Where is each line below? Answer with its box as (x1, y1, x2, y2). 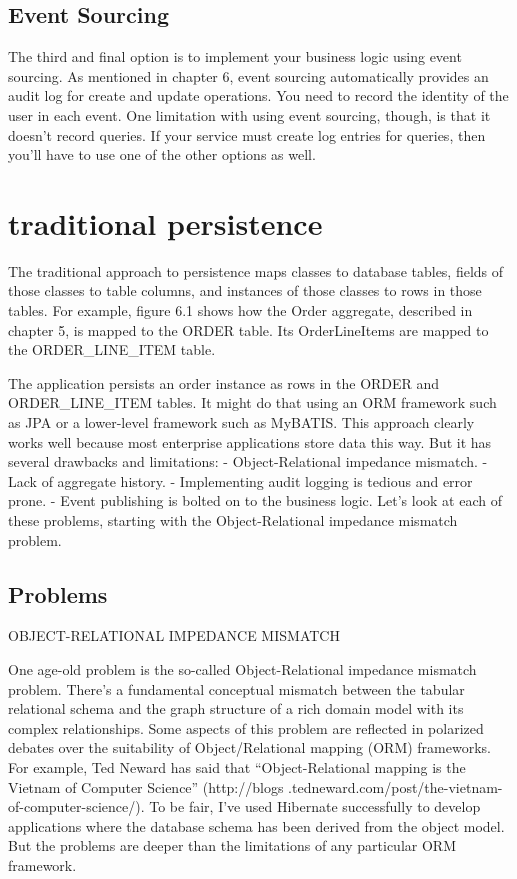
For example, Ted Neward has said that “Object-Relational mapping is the (8, 756, 466, 777)
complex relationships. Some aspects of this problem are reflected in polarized (8, 717, 484, 738)
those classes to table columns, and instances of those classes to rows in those (8, 280, 482, 301)
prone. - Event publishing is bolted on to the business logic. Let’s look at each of (8, 490, 503, 511)
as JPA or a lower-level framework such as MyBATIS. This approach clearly (8, 412, 475, 433)
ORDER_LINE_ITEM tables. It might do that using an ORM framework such (8, 392, 497, 413)
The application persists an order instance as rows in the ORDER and (8, 372, 440, 393)
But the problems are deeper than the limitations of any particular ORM (8, 835, 456, 856)
